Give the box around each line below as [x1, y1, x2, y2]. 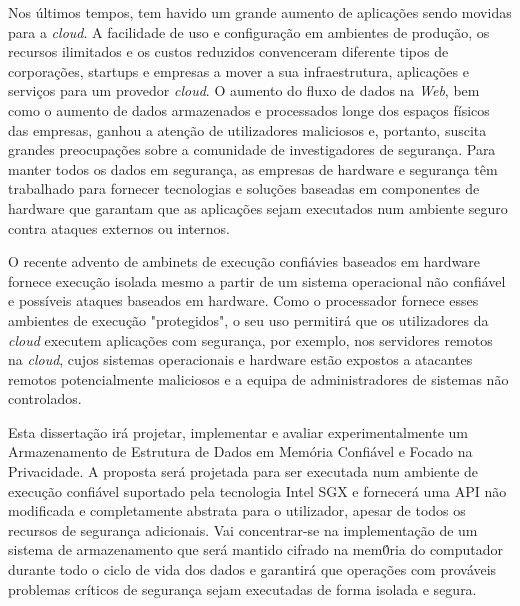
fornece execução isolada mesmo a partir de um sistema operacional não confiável [8, 270, 506, 291]
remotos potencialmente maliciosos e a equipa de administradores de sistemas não [8, 368, 509, 389]
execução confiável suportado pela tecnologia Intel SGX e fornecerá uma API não [8, 480, 507, 501]
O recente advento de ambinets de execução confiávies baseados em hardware [8, 251, 481, 272]
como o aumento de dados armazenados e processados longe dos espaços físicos [8, 99, 490, 120]
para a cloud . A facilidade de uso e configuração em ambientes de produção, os [8, 21, 490, 42]
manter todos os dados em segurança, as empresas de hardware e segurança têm [8, 158, 498, 179]
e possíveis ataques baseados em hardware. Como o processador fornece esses [8, 290, 479, 311]
